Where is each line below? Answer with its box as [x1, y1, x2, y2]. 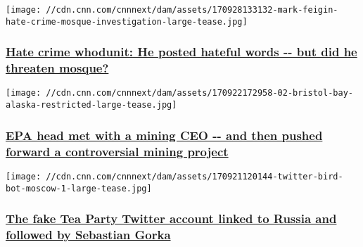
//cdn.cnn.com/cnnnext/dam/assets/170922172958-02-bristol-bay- [46, 88, 353, 99]
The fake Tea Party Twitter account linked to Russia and [6, 210, 337, 227]
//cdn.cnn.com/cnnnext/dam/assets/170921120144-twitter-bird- [46, 171, 343, 182]
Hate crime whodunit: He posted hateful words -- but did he [6, 43, 357, 61]
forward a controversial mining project [6, 142, 229, 160]
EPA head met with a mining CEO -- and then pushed [6, 126, 323, 144]
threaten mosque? [6, 59, 109, 77]
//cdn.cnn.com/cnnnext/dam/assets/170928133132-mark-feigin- [46, 5, 338, 15]
